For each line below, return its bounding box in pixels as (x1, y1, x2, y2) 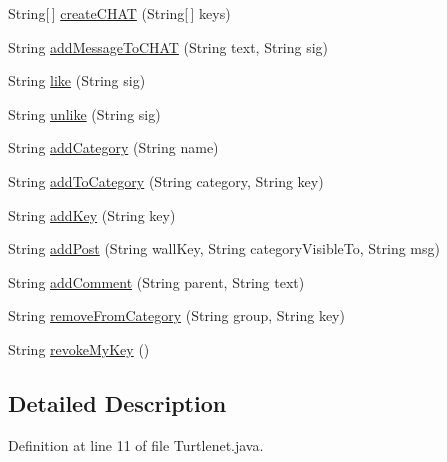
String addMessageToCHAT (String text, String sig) (8, 36, 329, 57)
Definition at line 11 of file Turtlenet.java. (8, 434, 264, 455)
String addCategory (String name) (8, 137, 219, 158)
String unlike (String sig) (8, 103, 161, 124)
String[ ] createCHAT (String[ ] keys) (8, 3, 231, 23)
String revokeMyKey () (8, 338, 150, 359)
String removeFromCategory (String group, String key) (8, 305, 345, 326)
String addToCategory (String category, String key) (8, 170, 324, 191)
